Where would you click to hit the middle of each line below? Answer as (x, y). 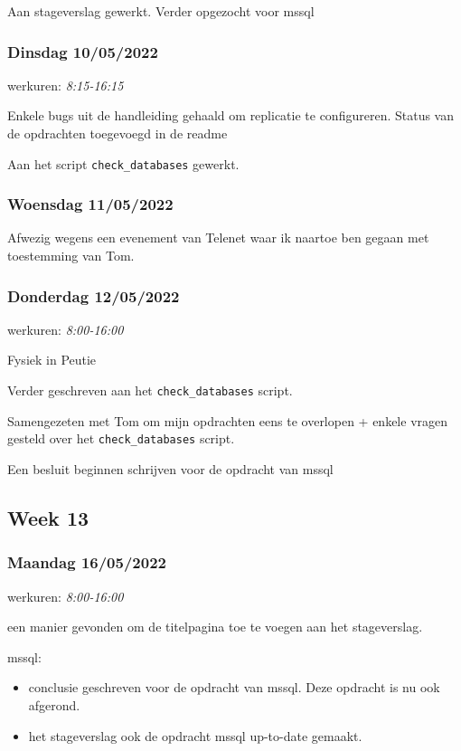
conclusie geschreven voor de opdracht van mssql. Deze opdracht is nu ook (234, 687)
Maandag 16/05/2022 (87, 562)
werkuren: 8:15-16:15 (66, 85)
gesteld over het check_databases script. (121, 438)
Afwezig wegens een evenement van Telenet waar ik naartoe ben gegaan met (218, 238)
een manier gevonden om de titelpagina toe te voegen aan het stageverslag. (215, 627)
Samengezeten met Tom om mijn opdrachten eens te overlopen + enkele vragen (228, 420)
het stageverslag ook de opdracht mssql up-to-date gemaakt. (195, 735)
